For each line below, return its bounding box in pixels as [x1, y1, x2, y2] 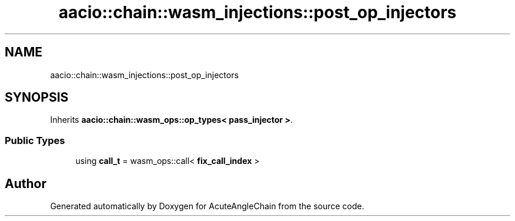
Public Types [5, 134, 65, 146]
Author [5, 176, 46, 191]
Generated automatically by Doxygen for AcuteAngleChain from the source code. [50, 201, 364, 212]
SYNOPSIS [5, 90, 69, 105]
